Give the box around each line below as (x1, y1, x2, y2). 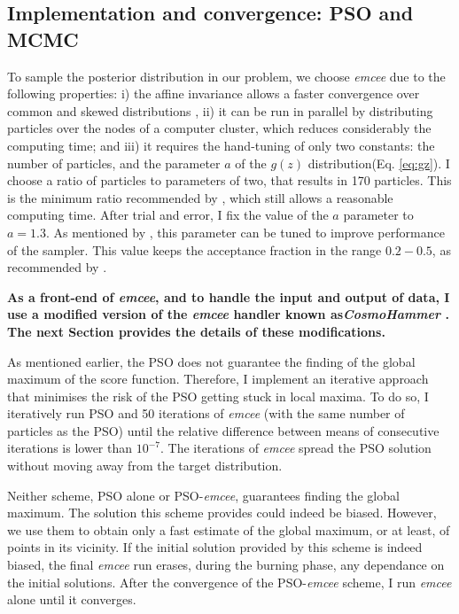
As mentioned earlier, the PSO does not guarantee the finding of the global (7, 352, 416, 370)
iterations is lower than (7, 439, 133, 457)
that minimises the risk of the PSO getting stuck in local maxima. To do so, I (7, 386, 429, 405)
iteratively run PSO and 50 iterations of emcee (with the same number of (7, 404, 405, 423)
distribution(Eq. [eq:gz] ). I (307, 153, 450, 172)
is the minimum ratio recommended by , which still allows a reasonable (7, 188, 393, 206)
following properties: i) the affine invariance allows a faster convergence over (7, 84, 420, 103)
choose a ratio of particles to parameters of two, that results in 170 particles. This (7, 171, 452, 190)
